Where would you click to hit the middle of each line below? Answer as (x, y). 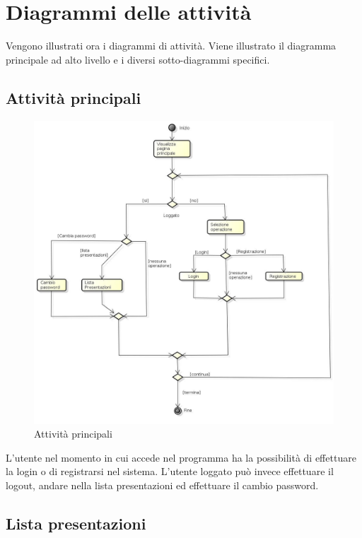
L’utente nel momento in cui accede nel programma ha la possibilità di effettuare (181, 457)
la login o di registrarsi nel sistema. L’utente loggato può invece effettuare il (170, 471)
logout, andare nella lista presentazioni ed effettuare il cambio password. (162, 485)
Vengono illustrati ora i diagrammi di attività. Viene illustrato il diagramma (171, 46)
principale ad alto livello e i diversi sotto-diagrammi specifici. (138, 59)
